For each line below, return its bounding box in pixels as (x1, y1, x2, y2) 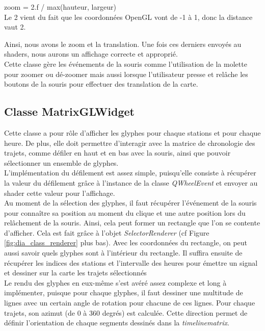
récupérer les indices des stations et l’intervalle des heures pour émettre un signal (4, 257, 258, 268)
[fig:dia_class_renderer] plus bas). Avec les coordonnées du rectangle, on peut (4, 237, 248, 248)
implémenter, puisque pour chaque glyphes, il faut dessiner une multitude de (4, 287, 243, 298)
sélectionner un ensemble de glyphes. (4, 157, 119, 168)
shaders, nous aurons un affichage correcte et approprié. (4, 48, 178, 59)
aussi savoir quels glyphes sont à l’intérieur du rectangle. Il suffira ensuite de (4, 247, 243, 258)
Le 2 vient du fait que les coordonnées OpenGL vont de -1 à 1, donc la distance (4, 11, 253, 22)
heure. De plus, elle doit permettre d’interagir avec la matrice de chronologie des (4, 137, 255, 148)
